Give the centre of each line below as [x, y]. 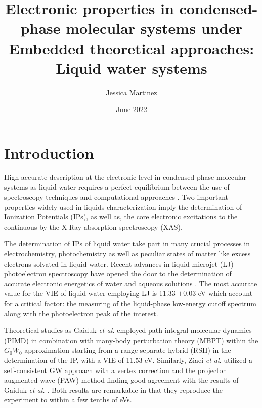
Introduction [49, 152]
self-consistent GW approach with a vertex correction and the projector [115, 370]
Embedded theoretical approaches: [132, 48]
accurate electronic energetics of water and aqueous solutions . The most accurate [131, 283]
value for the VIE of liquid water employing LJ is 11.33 [90, 293]
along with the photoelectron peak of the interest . [81, 313]
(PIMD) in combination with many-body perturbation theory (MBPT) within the [131, 340]
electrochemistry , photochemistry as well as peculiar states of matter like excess [127, 253]
